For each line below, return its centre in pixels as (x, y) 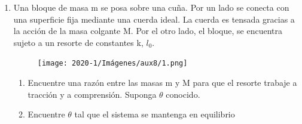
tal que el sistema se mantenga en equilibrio (155, 114)
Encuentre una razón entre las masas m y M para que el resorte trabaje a (162, 83)
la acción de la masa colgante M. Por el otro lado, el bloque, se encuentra (148, 31)
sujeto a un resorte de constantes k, (78, 42)
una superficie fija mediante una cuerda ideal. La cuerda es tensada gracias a (154, 19)
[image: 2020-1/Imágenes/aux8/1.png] (112, 63)
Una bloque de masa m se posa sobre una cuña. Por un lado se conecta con (151, 7)
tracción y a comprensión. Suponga (92, 94)
